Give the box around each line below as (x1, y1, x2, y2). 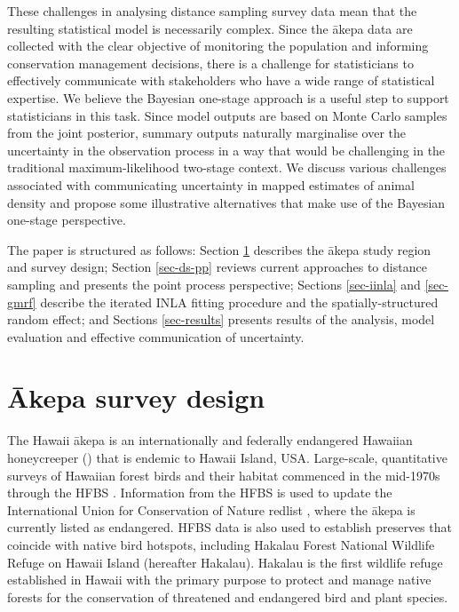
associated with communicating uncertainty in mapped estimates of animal (7, 175, 415, 194)
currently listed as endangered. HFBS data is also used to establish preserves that (7, 518, 452, 536)
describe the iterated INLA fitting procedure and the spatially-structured (40, 292, 439, 311)
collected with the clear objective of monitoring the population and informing (7, 36, 429, 55)
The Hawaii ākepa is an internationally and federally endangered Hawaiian (7, 431, 413, 449)
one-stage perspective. (7, 211, 126, 229)
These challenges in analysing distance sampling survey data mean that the (7, 2, 417, 20)
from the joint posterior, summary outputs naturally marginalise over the (7, 123, 407, 142)
